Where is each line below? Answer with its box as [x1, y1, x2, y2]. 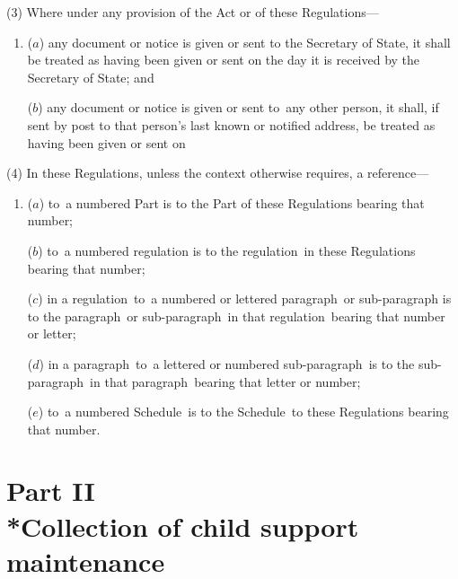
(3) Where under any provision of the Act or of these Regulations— [6, 3, 379, 21]
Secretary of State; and [27, 67, 154, 86]
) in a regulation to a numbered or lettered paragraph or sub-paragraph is [38, 289, 452, 308]
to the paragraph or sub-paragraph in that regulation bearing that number [27, 306, 445, 325]
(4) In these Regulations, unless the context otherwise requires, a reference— [6, 163, 429, 182]
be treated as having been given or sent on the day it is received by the [27, 50, 420, 69]
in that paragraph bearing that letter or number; [90, 372, 361, 390]
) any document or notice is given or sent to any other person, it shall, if [38, 98, 439, 117]
